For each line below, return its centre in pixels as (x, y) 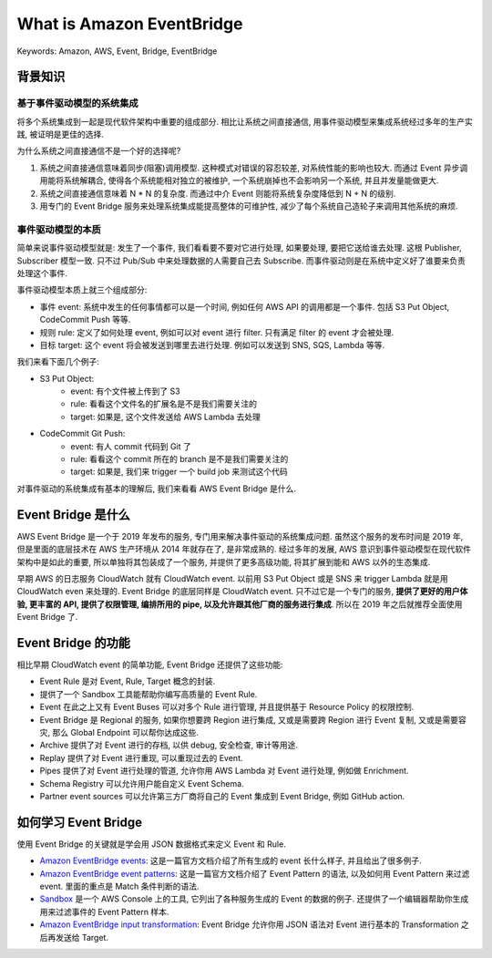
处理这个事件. (42, 273)
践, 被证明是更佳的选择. (61, 134)
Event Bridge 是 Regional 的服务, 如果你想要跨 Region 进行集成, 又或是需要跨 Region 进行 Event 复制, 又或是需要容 (253, 719)
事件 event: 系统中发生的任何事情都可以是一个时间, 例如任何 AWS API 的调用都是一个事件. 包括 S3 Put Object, (245, 306)
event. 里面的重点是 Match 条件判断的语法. (119, 886)
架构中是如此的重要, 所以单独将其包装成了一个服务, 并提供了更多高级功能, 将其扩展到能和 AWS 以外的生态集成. (224, 561)
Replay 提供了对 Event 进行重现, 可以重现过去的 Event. (141, 757)
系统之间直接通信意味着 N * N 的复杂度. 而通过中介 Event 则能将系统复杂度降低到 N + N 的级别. (218, 193)
